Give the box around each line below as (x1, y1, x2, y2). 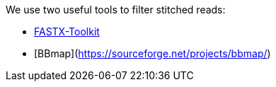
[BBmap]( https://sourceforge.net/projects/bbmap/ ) (34, 47, 271, 59)
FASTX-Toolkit (34, 25, 100, 37)
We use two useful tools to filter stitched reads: (6, 4, 226, 16)
